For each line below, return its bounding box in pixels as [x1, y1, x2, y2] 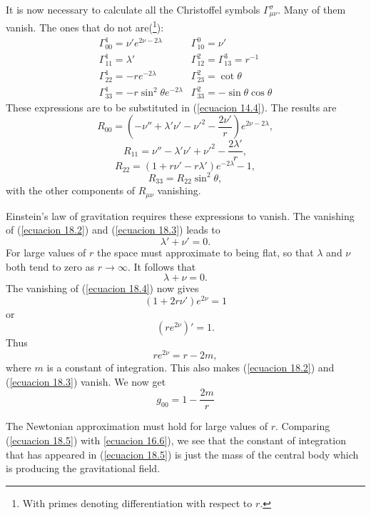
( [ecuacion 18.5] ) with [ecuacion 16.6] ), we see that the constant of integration [6, 432, 346, 447]
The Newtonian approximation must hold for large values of [6, 419, 268, 434]
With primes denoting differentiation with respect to [22, 495, 253, 510]
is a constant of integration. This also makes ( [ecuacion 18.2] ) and [46, 360, 335, 375]
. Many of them [278, 2, 346, 16]
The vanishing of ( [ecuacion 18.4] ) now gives [6, 281, 199, 296]
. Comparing [275, 419, 330, 434]
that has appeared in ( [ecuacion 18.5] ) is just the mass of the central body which [6, 446, 359, 461]
